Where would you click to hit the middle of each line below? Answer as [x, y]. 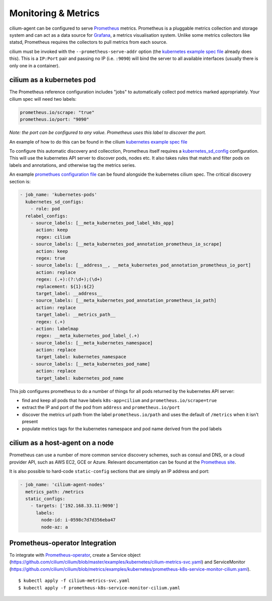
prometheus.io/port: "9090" [54, 119]
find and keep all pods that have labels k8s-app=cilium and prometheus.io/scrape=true [119, 400]
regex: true [51, 258]
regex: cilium [53, 237]
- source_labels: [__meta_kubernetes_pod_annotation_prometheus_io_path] [123, 300]
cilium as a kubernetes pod [53, 80]
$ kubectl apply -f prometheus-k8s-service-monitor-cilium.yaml [99, 588]
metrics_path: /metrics [55, 492]
